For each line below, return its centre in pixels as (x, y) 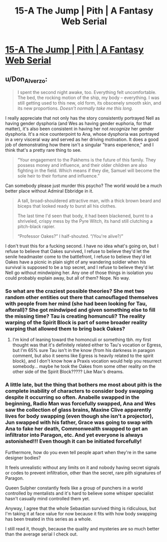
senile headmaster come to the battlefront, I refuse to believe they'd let (78, 257)
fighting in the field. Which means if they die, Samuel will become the (89, 170)
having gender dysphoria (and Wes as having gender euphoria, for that (78, 124)
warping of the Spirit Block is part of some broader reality (76, 323)
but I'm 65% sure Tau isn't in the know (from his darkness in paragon (83, 350)
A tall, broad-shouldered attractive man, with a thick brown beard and (89, 201)
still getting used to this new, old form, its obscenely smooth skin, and (89, 103)
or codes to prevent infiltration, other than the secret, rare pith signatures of (83, 473)
